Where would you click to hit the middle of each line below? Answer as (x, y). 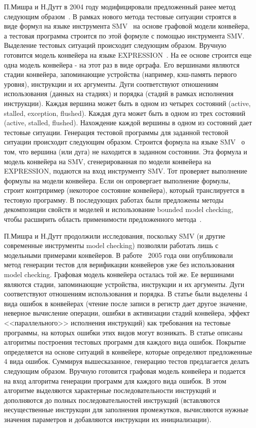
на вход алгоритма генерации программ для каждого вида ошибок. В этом (115, 380)
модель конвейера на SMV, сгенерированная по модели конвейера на (108, 161)
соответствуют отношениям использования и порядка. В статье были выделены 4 (126, 294)
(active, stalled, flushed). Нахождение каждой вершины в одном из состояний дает (128, 123)
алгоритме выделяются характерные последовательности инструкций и (110, 390)
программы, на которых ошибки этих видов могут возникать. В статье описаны (123, 332)
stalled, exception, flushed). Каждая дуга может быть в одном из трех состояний (125, 113)
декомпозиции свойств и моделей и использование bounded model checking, (119, 209)
